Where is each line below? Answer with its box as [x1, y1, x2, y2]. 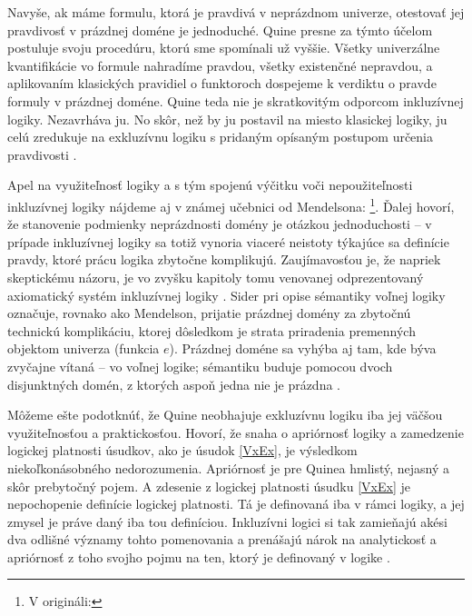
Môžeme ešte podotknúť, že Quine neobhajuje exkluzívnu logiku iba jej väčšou [7, 405, 443, 424]
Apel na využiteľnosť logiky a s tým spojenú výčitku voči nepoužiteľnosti [7, 175, 413, 194]
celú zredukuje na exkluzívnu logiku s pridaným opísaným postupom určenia [7, 127, 434, 146]
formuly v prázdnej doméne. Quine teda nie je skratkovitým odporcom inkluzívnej [7, 91, 464, 110]
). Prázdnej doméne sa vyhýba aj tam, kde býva [169, 339, 437, 358]
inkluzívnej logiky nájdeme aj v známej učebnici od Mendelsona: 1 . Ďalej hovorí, [7, 194, 455, 215]
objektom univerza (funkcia [7, 339, 160, 358]
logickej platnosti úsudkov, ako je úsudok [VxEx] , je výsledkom [7, 441, 358, 460]
